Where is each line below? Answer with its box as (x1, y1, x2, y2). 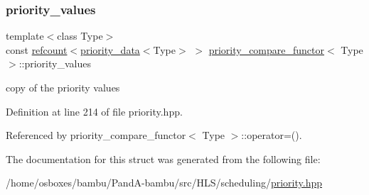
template (6, 28, 44, 43)
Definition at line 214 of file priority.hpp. (6, 104, 183, 118)
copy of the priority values (6, 80, 120, 94)
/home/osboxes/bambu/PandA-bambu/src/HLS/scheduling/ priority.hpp (6, 175, 323, 190)
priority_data (80, 42, 140, 57)
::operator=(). (241, 128, 302, 143)
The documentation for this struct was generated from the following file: (6, 151, 321, 166)
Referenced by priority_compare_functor (6, 128, 186, 143)
